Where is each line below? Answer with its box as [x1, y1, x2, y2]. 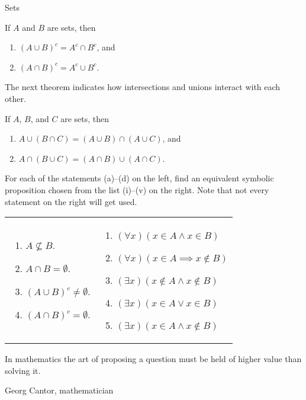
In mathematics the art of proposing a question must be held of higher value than [5, 353, 302, 365]
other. [5, 92, 26, 104]
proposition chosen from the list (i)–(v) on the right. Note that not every [5, 183, 269, 196]
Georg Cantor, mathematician [5, 384, 114, 396]
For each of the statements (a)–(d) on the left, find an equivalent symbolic [5, 172, 274, 184]
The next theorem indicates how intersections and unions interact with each [5, 81, 281, 93]
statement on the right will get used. [5, 195, 137, 207]
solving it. [5, 364, 41, 376]
